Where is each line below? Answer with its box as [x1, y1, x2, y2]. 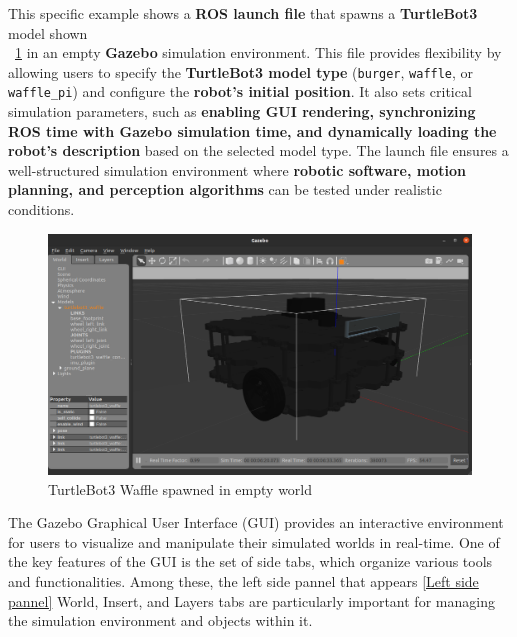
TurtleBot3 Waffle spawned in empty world [48, 478, 313, 499]
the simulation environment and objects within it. [8, 610, 313, 631]
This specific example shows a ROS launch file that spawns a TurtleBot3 [8, 3, 478, 23]
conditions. [8, 199, 75, 220]
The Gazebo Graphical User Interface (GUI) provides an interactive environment [8, 512, 504, 533]
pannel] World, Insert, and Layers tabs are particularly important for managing [8, 590, 495, 611]
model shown [8, 22, 88, 43]
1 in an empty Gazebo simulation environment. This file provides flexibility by [15, 42, 502, 63]
